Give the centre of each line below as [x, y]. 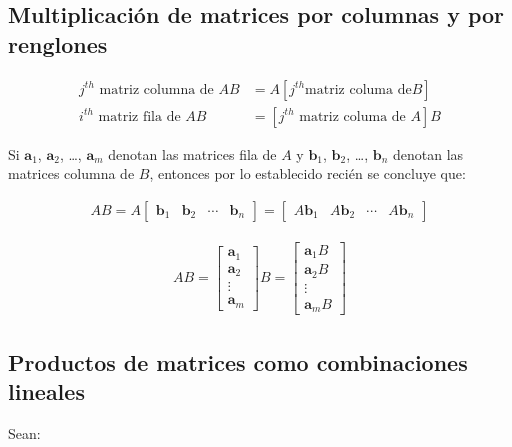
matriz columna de [156, 89]
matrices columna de [71, 173]
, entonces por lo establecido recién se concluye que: [307, 173]
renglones [58, 43]
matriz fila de [139, 116]
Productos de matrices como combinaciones [238, 361]
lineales [46, 391]
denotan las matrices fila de [192, 153]
